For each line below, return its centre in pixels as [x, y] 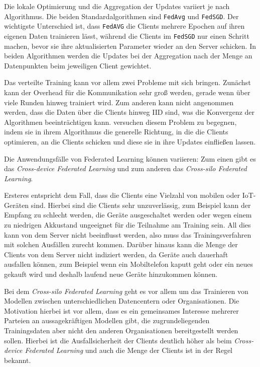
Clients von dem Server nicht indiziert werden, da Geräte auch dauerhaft [116, 254]
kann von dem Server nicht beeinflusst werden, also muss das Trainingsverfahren [128, 234]
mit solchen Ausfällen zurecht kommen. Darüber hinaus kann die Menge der [121, 244]
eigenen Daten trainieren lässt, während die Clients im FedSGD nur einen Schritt [127, 35]
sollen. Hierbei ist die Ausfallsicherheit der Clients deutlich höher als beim [118, 340]
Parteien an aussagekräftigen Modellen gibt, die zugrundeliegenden [107, 320]
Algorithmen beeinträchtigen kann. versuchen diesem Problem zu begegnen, [120, 122]
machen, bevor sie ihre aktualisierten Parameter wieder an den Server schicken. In [130, 46]
